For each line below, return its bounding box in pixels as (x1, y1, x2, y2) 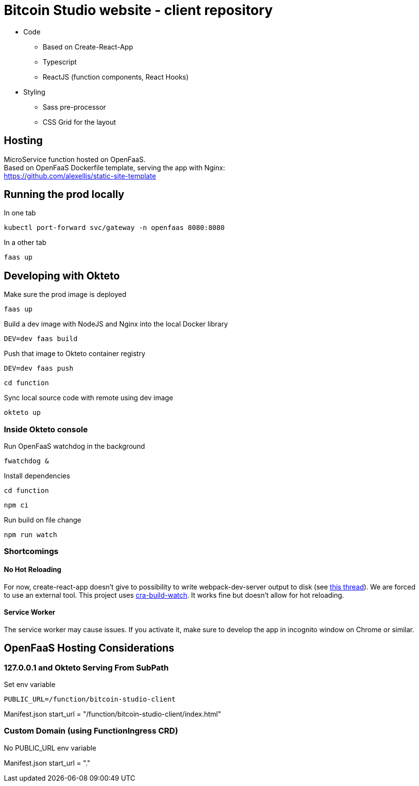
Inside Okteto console (4, 424, 88, 434)
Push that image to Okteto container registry (4, 349, 145, 358)
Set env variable (4, 680, 56, 689)
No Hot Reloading (4, 565, 62, 574)
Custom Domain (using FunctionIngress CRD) (4, 726, 178, 736)
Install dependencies (4, 472, 70, 480)
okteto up (4, 409, 41, 417)
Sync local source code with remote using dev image (4, 393, 173, 402)
